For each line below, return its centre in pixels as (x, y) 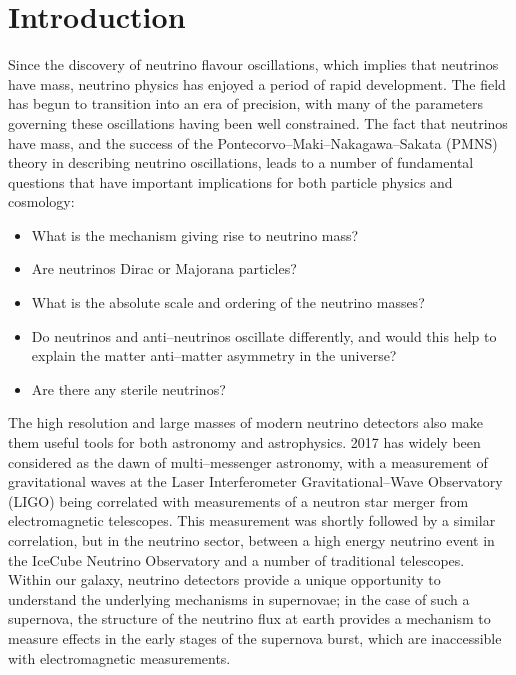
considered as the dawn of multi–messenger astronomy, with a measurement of (248, 461)
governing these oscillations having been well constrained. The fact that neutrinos (258, 122)
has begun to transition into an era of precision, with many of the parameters (245, 103)
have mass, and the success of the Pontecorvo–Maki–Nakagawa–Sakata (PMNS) (253, 142)
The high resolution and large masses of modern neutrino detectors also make (246, 422)
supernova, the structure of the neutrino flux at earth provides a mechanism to (249, 618)
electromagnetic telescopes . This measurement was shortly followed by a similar (252, 520)
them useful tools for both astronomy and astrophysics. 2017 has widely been (244, 442)
